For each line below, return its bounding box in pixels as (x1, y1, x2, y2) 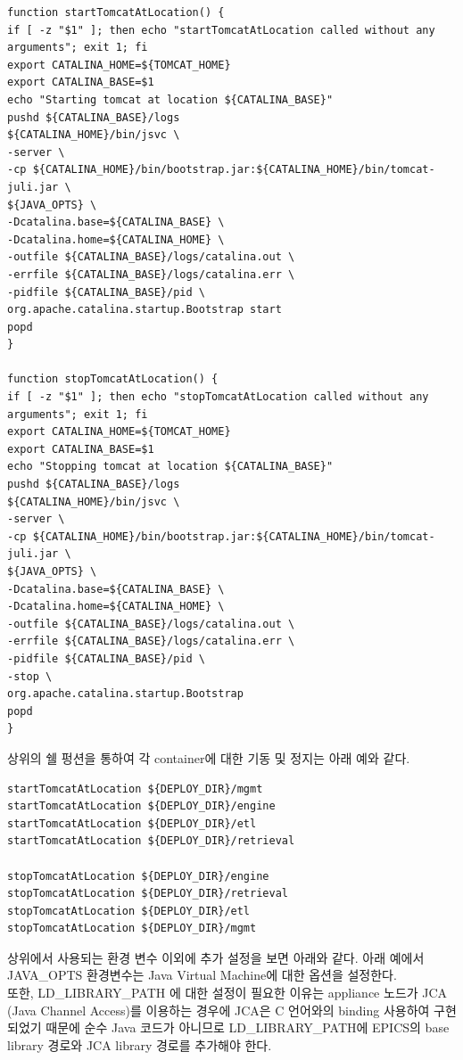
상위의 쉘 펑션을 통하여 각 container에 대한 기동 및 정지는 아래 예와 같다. (7, 748, 410, 767)
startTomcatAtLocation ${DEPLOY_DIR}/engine (7, 800, 276, 813)
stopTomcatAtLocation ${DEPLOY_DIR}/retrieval (7, 887, 288, 900)
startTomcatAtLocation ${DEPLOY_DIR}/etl (7, 817, 257, 830)
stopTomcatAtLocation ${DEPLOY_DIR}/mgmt (7, 922, 257, 935)
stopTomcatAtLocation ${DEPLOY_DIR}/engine (7, 869, 269, 883)
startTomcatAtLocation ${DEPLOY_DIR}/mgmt (7, 782, 263, 795)
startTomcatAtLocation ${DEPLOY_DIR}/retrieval (7, 834, 295, 848)
